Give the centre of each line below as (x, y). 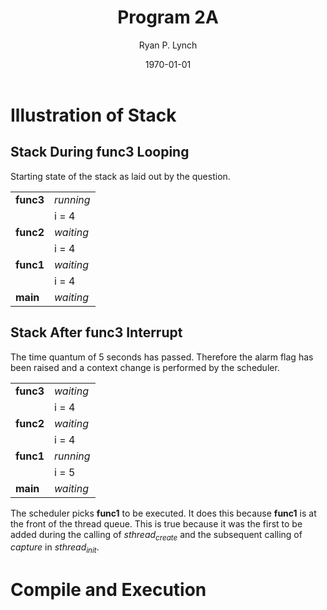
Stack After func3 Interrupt (96, 332)
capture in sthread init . (55, 548)
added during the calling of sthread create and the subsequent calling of (156, 535)
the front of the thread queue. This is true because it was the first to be (156, 523)
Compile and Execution (108, 590)
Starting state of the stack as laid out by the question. (120, 176)
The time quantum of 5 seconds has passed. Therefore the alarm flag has (162, 357)
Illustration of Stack (93, 115)
